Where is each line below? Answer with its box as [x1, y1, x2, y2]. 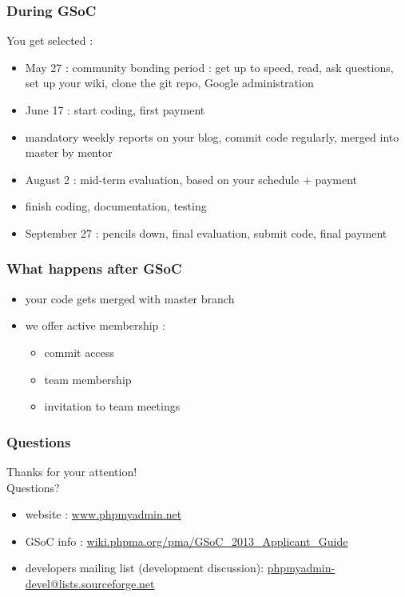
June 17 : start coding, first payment [25, 102, 205, 118]
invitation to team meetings [44, 398, 181, 415]
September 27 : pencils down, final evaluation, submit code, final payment [25, 224, 387, 241]
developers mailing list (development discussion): [25, 559, 264, 576]
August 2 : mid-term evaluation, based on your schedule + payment [25, 170, 358, 187]
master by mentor [25, 144, 113, 161]
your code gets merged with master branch [25, 290, 235, 307]
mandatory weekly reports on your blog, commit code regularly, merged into [25, 128, 399, 145]
